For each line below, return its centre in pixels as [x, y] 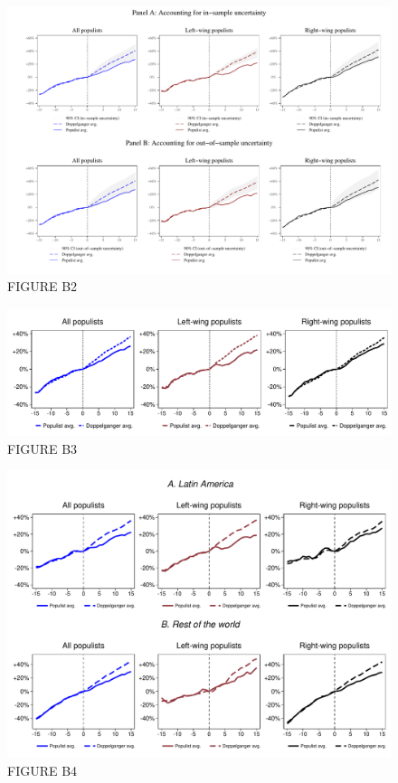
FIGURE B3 [43, 448]
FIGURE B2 [43, 286]
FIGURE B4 [43, 770]
